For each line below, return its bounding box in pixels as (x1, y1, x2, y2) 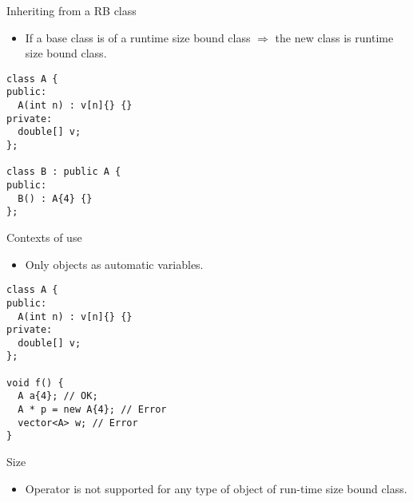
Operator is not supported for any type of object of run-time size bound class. (25, 480, 407, 496)
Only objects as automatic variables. (25, 255, 204, 272)
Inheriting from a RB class (6, 2, 137, 18)
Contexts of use (6, 229, 82, 245)
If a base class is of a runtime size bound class (25, 29, 251, 45)
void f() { (6, 377, 64, 389)
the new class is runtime (275, 29, 394, 45)
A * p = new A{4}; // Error (18, 404, 167, 416)
